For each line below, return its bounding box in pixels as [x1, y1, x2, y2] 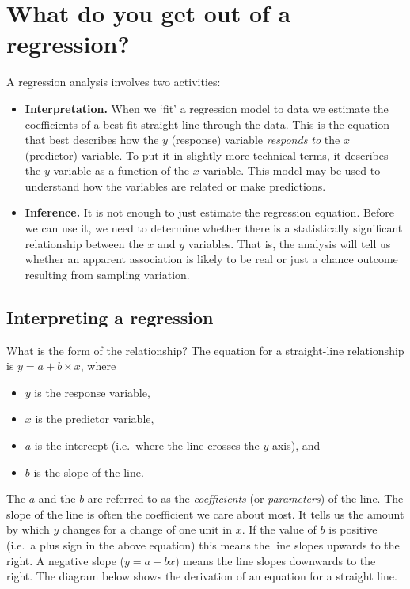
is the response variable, [34, 383, 150, 400]
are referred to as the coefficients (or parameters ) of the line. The [87, 490, 404, 507]
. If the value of [241, 521, 317, 538]
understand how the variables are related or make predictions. [25, 177, 326, 194]
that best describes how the [25, 131, 159, 148]
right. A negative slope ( [6, 552, 125, 568]
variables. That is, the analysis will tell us [188, 235, 391, 251]
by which [6, 521, 50, 538]
